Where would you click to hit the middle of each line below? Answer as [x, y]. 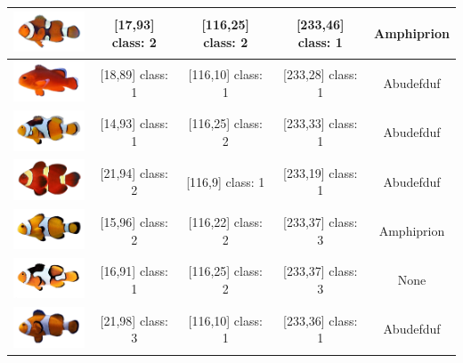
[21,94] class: [134, 172]
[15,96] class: [134, 222]
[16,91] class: [134, 271]
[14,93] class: [134, 123]
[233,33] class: [321, 123]
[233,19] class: [321, 172]
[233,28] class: [321, 74]
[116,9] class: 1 [226, 181]
